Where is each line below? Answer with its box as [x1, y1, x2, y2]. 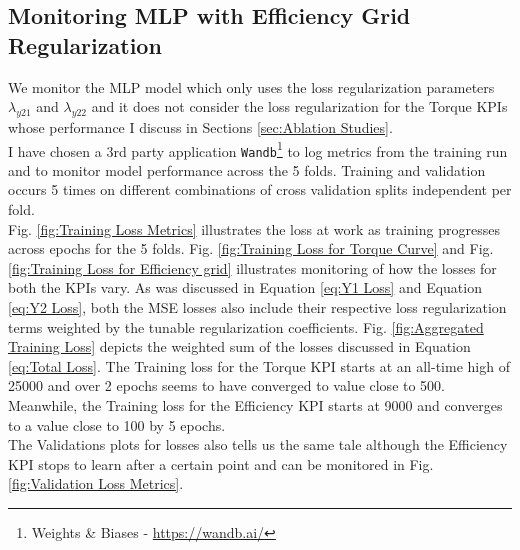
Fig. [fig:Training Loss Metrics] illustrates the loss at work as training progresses [8, 218, 500, 239]
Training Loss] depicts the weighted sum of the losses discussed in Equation [8, 336, 471, 357]
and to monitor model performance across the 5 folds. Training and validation [8, 159, 486, 180]
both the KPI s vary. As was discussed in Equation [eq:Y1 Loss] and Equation [8, 277, 482, 298]
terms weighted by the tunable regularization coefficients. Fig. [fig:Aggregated [8, 316, 484, 337]
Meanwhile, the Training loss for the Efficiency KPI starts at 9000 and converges [8, 395, 503, 416]
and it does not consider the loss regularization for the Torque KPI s [91, 96, 508, 117]
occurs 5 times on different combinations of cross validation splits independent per [8, 179, 512, 200]
